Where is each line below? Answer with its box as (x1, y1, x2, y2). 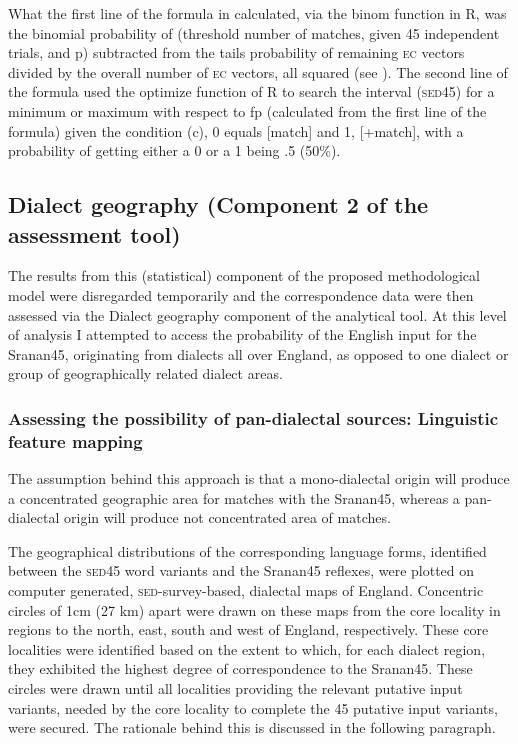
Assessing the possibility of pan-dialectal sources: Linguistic (8, 405, 499, 430)
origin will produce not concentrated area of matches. (63, 507, 391, 528)
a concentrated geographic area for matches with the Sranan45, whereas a (8, 487, 460, 508)
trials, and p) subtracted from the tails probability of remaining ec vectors (8, 42, 465, 63)
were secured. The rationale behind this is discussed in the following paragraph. (8, 717, 496, 738)
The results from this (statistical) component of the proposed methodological (8, 265, 480, 286)
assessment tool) (8, 218, 181, 249)
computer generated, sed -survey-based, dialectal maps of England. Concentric (8, 580, 484, 601)
